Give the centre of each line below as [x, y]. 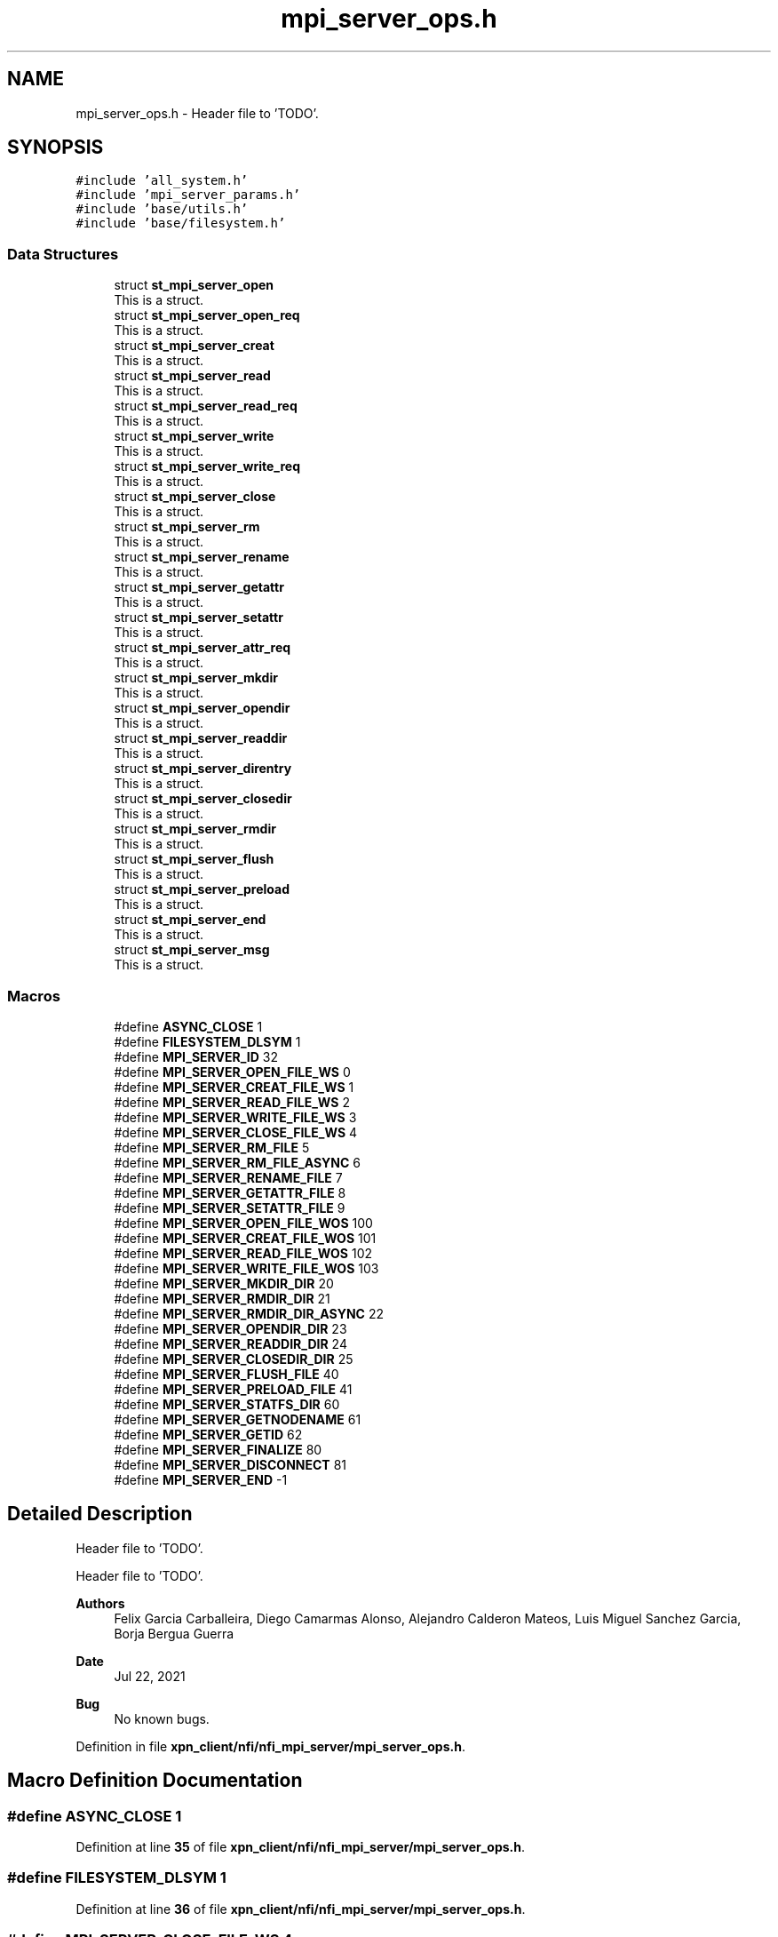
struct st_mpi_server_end [190, 920]
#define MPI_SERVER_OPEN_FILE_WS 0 [232, 1072]
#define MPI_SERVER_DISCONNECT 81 [230, 1464]
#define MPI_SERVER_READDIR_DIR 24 [230, 1343]
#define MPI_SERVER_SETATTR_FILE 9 [230, 1208]
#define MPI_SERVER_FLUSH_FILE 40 [226, 1374]
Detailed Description [100, 1514]
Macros [34, 996]
